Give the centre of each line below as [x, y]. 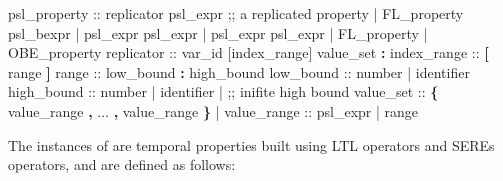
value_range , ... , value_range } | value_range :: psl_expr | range [213, 110]
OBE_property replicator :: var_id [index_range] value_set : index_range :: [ [248, 52]
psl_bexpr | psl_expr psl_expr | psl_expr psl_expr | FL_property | [218, 32]
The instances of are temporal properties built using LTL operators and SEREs [251, 144]
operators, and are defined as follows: [122, 164]
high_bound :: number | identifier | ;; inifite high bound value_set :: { [223, 91]
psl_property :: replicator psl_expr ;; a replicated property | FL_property [236, 13]
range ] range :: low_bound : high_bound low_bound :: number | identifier [239, 71]
